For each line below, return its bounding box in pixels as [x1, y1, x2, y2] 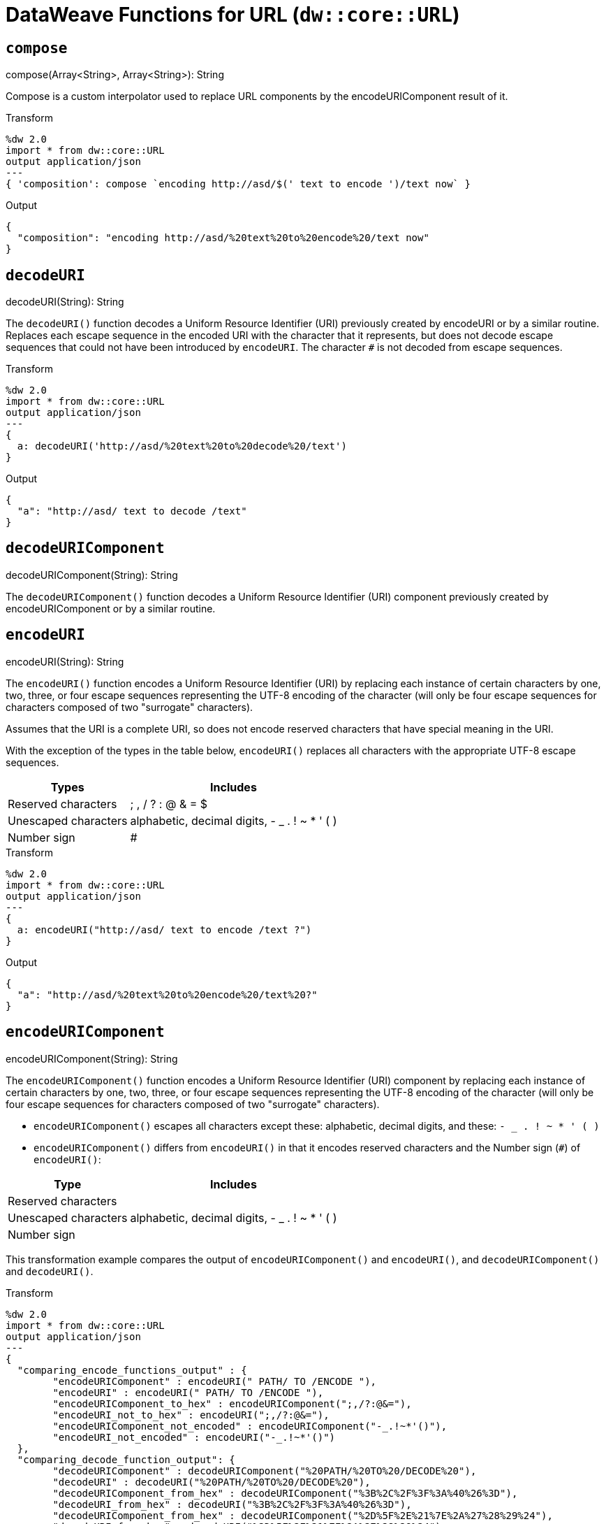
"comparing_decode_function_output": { [17, 1453, 235, 1465]
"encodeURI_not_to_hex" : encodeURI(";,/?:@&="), [52, 1409, 330, 1421]
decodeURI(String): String [6, 296, 124, 308]
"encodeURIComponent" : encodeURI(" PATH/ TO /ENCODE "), [52, 1375, 377, 1387]
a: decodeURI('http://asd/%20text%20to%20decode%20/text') [17, 440, 347, 452]
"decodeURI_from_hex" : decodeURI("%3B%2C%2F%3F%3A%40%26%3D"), [52, 1498, 412, 1510]
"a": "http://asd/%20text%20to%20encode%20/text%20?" [17, 989, 318, 1000]
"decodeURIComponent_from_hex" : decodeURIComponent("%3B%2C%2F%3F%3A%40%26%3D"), [52, 1487, 518, 1499]
